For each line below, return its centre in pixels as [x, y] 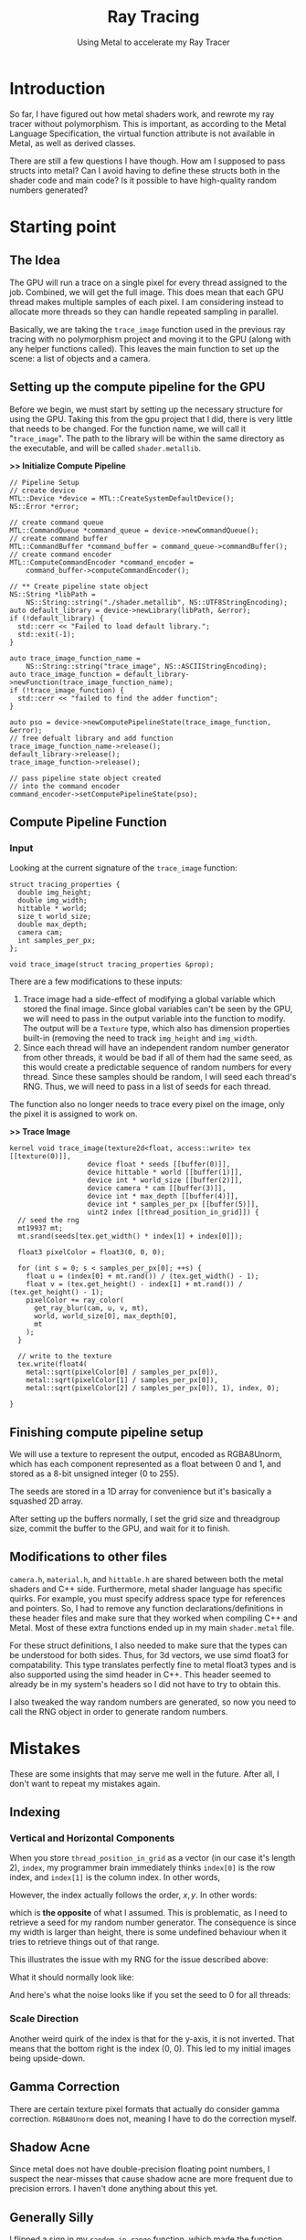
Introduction [58, 88]
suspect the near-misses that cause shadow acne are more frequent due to [152, 2179]
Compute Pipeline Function [88, 822]
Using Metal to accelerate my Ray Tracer [153, 42]
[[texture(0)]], [40, 1157]
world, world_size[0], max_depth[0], [106, 1316]
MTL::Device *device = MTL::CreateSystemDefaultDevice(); [122, 498]
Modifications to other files [88, 1557]
